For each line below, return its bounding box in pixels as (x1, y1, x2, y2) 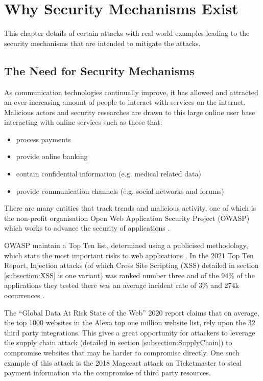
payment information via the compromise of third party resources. (4, 367, 211, 378)
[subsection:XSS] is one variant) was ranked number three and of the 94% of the (4, 270, 255, 280)
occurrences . (4, 290, 45, 301)
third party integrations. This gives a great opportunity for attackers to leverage (4, 327, 255, 338)
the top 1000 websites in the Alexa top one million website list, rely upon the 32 (4, 317, 255, 328)
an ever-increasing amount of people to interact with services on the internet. (4, 97, 246, 107)
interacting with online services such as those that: (4, 117, 162, 127)
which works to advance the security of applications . (4, 222, 170, 233)
